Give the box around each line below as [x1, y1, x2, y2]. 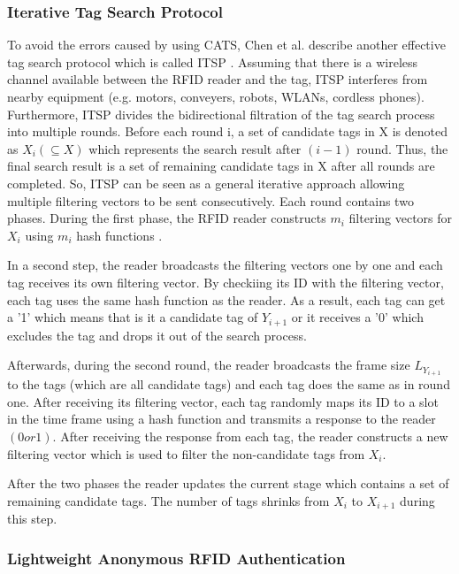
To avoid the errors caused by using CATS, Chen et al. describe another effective [7, 35, 446, 54]
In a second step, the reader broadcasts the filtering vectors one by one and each [7, 256, 443, 274]
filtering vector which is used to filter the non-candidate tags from [7, 444, 365, 463]
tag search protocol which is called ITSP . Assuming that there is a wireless [7, 52, 418, 71]
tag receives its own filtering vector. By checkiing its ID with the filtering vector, [7, 272, 444, 291]
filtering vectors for [348, 209, 453, 227]
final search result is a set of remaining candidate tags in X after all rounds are [7, 157, 435, 175]
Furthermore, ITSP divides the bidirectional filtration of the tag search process [7, 104, 435, 123]
